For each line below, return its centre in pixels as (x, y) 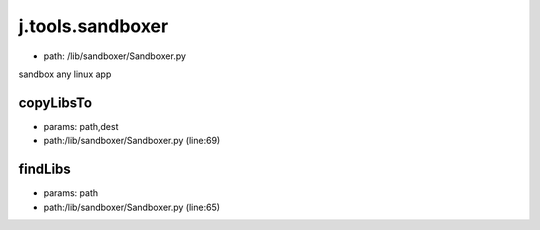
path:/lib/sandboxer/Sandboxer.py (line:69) (132, 141)
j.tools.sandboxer (93, 26)
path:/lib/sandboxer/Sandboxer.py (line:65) (131, 207)
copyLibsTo (55, 102)
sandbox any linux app (65, 74)
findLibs (45, 169)
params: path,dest (81, 126)
